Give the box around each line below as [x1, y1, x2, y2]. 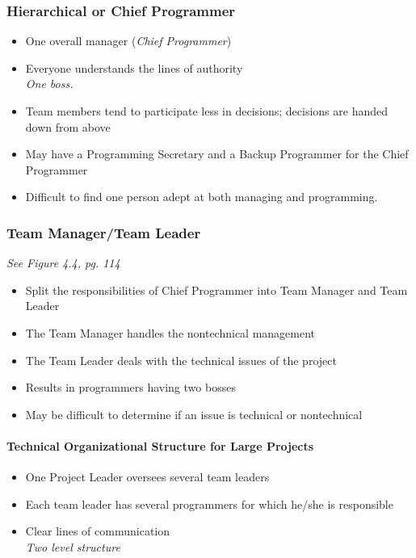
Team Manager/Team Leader [6, 222, 201, 242]
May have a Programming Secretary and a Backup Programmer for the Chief [25, 145, 409, 162]
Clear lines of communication [25, 522, 170, 539]
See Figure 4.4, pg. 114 [6, 254, 120, 271]
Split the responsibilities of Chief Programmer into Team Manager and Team [25, 281, 408, 298]
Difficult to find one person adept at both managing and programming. [25, 188, 378, 205]
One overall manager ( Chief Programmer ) [25, 32, 232, 49]
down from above [25, 118, 111, 135]
